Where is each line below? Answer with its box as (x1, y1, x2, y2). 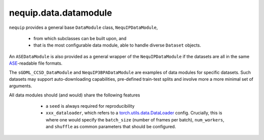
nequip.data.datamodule (9, 7, 112, 18)
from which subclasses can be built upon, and (33, 35, 127, 41)
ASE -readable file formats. (9, 60, 63, 66)
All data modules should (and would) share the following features (9, 92, 140, 98)
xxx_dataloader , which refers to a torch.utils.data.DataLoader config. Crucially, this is (45, 110, 222, 116)
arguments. (9, 83, 32, 89)
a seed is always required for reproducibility (45, 103, 135, 109)
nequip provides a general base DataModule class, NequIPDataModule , (9, 24, 158, 30)
